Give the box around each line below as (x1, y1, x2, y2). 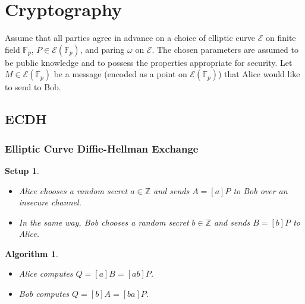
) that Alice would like (218, 68, 300, 80)
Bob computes (18, 287, 70, 300)
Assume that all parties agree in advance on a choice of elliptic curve (5, 31, 256, 44)
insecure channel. (18, 196, 81, 208)
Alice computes (18, 267, 73, 280)
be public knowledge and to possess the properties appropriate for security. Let (5, 56, 293, 68)
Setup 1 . (5, 164, 39, 176)
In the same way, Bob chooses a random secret (18, 216, 189, 228)
